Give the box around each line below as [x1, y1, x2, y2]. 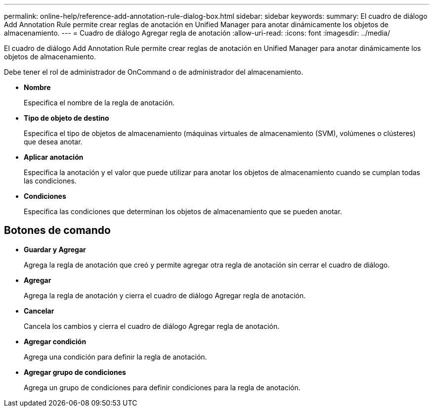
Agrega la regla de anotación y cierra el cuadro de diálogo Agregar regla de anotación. [24, 291, 306, 300]
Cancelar [24, 306, 54, 315]
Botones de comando [4, 224, 111, 237]
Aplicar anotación [24, 153, 84, 161]
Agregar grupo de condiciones [24, 367, 126, 376]
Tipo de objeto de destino [24, 114, 109, 122]
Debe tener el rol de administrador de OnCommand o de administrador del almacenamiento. [4, 68, 303, 76]
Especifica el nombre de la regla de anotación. [24, 98, 175, 107]
